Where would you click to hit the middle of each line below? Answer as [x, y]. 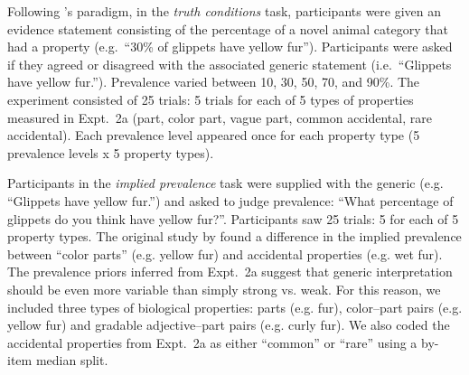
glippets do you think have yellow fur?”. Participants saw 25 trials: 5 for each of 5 [233, 218]
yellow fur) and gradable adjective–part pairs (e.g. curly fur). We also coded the [229, 325]
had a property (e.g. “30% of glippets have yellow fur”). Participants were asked [230, 47]
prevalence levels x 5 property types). [111, 152]
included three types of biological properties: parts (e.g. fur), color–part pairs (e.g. [235, 307]
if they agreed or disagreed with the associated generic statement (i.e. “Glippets [230, 64]
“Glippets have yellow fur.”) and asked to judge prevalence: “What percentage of [230, 200]
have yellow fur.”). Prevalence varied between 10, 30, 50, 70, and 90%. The [214, 82]
